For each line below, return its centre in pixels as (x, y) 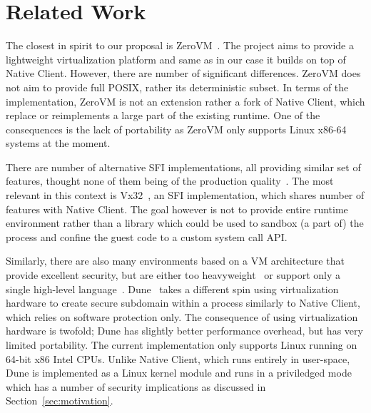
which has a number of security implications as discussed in (136, 386)
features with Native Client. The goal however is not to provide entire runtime (177, 209)
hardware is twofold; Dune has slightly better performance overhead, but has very (184, 331)
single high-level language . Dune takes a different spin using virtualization (172, 289)
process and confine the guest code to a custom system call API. (147, 236)
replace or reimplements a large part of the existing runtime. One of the (163, 115)
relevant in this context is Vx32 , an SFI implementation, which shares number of (185, 195)
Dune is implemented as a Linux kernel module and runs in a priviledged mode (179, 373)
